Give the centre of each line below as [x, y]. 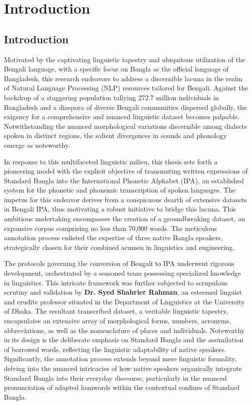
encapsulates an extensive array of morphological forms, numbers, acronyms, [118, 321]
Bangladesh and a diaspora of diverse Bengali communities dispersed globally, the [126, 107]
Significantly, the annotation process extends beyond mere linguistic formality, [120, 359]
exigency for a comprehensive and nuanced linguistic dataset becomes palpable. [122, 116]
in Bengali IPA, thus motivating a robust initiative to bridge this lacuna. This [120, 209]
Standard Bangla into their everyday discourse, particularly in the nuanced [116, 378]
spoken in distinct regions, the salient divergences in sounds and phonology [116, 135]
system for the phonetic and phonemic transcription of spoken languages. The [120, 190]
